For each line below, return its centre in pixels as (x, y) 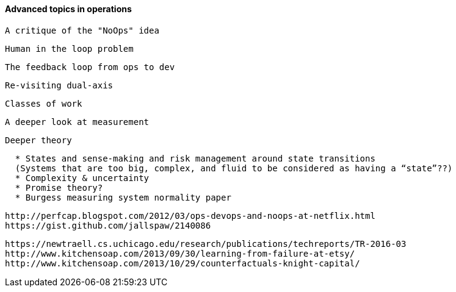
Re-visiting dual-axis (59, 85)
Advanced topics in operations (68, 9)
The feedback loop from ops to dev (90, 67)
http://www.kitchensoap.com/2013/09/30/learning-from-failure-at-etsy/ (180, 253)
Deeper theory (38, 140)
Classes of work (44, 103)
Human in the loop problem (69, 48)
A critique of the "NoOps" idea (82, 30)
